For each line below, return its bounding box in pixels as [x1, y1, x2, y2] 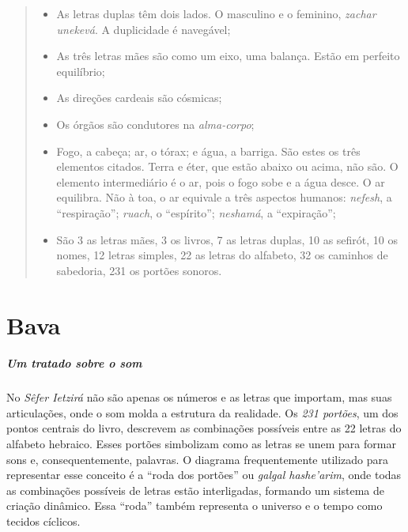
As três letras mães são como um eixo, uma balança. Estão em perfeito [56, 47, 400, 64]
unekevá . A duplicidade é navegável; [56, 21, 231, 37]
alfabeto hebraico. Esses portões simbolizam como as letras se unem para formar [6, 436, 396, 452]
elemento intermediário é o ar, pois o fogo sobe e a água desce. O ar [56, 173, 385, 190]
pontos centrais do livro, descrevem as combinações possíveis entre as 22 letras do [6, 420, 402, 436]
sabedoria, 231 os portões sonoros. [56, 262, 222, 278]
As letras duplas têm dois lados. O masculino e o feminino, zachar [56, 6, 376, 21]
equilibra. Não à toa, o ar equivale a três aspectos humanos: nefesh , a [56, 189, 392, 206]
